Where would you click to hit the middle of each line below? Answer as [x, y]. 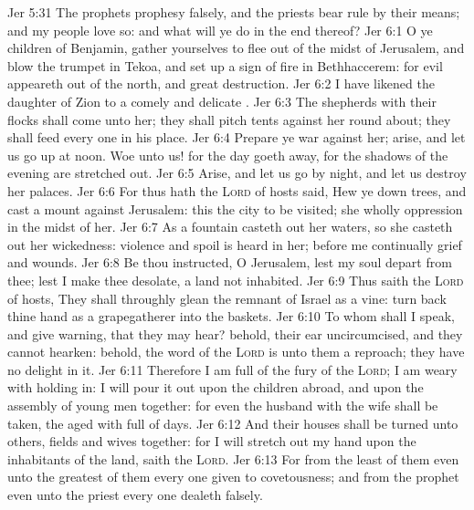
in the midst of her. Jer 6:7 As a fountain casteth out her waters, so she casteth [230, 227]
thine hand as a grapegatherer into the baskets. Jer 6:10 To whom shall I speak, [231, 316]
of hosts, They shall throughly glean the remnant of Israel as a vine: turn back [227, 298]
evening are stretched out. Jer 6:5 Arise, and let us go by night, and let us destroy [237, 173]
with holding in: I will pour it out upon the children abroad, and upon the [216, 387]
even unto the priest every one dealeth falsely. [135, 495]
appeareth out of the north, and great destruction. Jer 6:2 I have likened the [221, 83]
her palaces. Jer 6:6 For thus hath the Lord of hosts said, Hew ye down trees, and [237, 190]
